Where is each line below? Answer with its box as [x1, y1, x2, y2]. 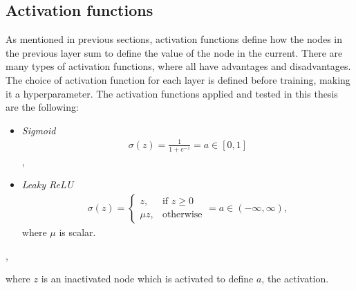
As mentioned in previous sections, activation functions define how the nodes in [6, 32, 343, 46]
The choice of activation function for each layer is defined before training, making [6, 72, 350, 87]
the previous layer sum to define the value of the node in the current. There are [6, 45, 343, 60]
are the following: [6, 100, 79, 114]
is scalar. [59, 224, 96, 239]
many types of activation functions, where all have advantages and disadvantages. [6, 59, 351, 73]
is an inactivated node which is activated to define [41, 271, 254, 286]
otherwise [162, 210, 203, 220]
